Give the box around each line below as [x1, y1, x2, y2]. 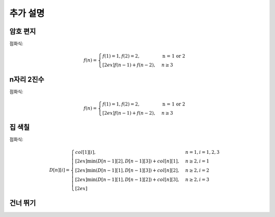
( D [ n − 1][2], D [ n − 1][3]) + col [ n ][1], [95, 158, 179, 164]
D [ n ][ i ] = [49, 167, 70, 173]
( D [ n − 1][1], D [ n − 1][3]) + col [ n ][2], [95, 167, 179, 173]
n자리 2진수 [9, 75, 44, 84]
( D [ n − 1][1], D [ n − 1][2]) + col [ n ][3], [95, 176, 179, 182]
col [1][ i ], [75, 149, 96, 155]
